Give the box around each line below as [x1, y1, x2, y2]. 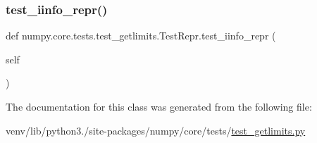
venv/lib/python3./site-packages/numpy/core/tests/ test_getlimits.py [6, 123, 306, 137]
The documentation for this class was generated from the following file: [6, 99, 312, 113]
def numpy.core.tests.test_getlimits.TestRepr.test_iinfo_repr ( [6, 28, 276, 43]
